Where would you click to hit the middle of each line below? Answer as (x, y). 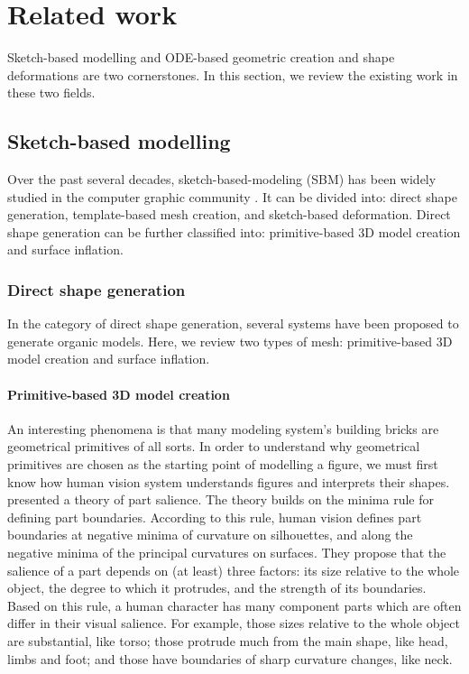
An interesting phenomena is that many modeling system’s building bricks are (223, 428)
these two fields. (51, 92)
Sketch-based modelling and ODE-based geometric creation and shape (201, 57)
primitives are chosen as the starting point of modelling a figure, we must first (223, 464)
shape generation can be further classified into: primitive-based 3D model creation (234, 231)
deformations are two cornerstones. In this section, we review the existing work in (233, 74)
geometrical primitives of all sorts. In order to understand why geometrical (214, 446)
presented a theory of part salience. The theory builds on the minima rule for (221, 499)
